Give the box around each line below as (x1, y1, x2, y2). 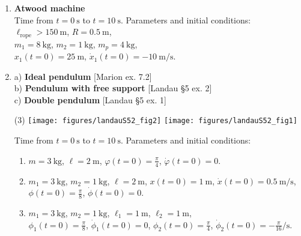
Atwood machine (14, 2, 85, 14)
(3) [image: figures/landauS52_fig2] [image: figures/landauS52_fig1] (14, 113, 297, 126)
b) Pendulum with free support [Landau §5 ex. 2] (14, 82, 212, 94)
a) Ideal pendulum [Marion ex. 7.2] (14, 70, 152, 82)
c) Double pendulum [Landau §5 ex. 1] (14, 93, 166, 106)
